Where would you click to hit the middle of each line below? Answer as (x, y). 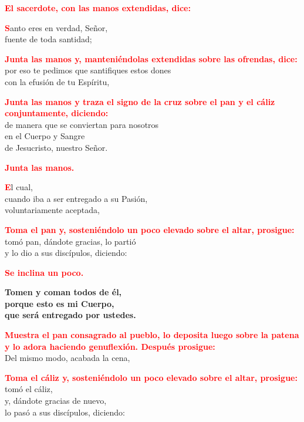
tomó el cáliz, (29, 389)
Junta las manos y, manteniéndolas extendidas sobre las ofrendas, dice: (151, 58)
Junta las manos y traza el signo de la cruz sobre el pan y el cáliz (140, 101)
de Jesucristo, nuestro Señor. (56, 147)
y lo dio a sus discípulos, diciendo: (66, 253)
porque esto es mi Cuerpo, (60, 303)
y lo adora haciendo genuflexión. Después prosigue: (110, 346)
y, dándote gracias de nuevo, (56, 401)
